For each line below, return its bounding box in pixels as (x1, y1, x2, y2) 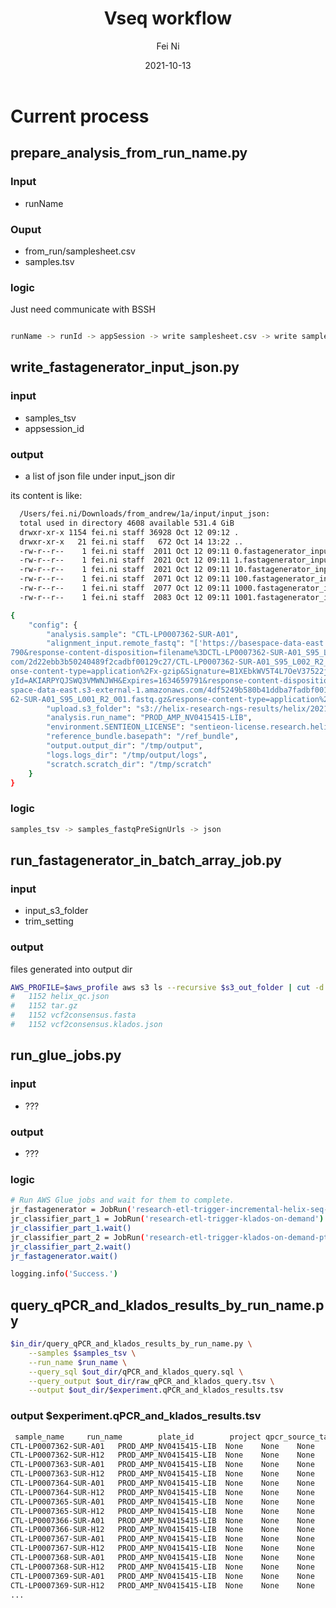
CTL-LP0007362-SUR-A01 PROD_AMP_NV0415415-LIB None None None (10, 1441, 315, 1451)
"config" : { (28, 620, 78, 630)
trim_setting (24, 915, 74, 927)
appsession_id (24, 422, 85, 434)
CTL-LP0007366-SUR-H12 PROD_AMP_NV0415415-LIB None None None (10, 1525, 315, 1535)
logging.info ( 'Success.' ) (10, 1269, 118, 1279)
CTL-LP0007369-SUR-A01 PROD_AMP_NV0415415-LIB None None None (10, 1571, 315, 1581)
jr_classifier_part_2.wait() (10, 1242, 132, 1252)
